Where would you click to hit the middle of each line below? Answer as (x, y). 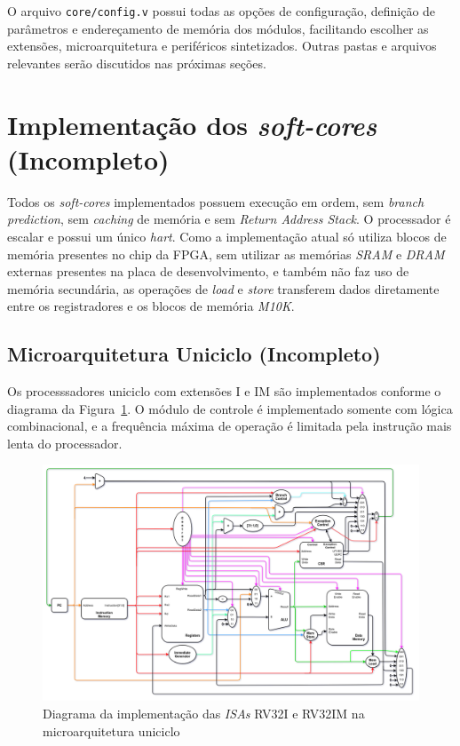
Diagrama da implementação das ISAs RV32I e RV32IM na (204, 713)
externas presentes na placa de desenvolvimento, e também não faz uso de (208, 271)
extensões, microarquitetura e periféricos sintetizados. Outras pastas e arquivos (222, 46)
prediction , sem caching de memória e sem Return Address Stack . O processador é (229, 219)
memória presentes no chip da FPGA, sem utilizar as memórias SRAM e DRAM (226, 254)
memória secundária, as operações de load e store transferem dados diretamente (223, 288)
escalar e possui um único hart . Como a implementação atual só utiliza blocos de (227, 236)
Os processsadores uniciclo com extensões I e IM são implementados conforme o (224, 391)
